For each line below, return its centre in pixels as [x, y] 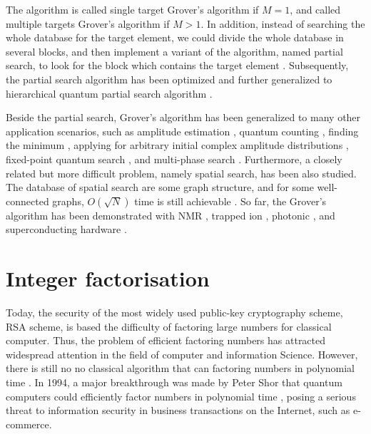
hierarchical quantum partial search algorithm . [109, 93]
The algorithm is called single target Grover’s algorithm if [132, 9]
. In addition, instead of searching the [283, 23]
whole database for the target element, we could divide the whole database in [175, 37]
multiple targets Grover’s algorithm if [88, 23]
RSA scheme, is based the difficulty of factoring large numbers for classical [169, 326]
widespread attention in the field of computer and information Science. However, [182, 354]
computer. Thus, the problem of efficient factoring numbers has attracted [166, 340]
